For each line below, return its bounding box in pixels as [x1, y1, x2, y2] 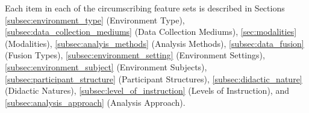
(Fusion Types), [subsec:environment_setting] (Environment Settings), [5, 49, 265, 61]
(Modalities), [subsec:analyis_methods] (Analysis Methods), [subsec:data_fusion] [5, 37, 304, 49]
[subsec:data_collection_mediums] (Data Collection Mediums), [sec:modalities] [5, 25, 297, 38]
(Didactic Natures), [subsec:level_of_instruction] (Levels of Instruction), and [5, 84, 289, 97]
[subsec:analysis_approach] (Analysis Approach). [5, 96, 186, 108]
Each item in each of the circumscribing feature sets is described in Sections [5, 2, 285, 14]
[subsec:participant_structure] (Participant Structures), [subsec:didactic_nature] [5, 72, 302, 85]
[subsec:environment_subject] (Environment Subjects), [5, 60, 207, 73]
